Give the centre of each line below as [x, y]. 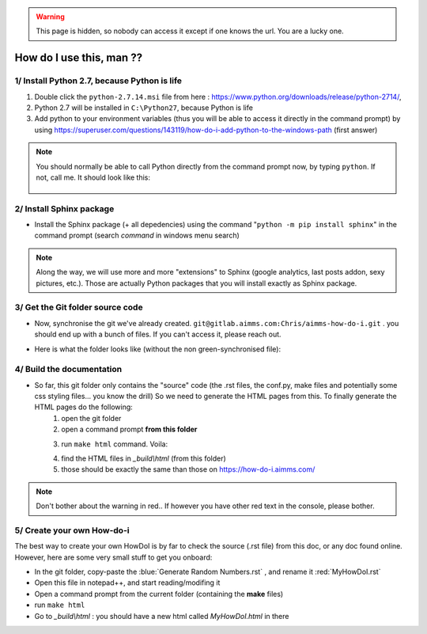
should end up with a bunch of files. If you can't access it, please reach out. [158, 334]
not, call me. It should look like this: [93, 177]
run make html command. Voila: [115, 444]
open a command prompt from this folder [129, 429]
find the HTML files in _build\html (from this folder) [144, 458]
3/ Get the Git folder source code [79, 307]
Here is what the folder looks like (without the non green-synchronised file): [157, 349]
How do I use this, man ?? [78, 58]
